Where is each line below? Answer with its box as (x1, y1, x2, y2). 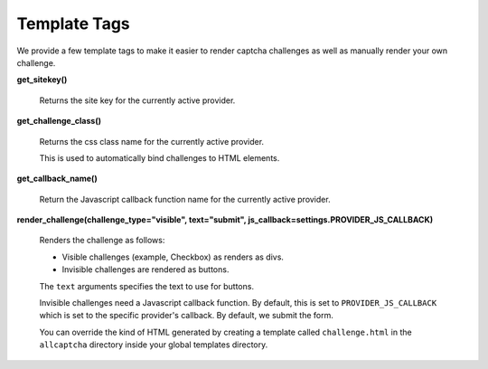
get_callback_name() (16, 173, 99, 184)
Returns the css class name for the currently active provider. (39, 136, 265, 147)
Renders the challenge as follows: (39, 235, 165, 246)
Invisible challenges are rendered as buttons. (61, 264, 230, 275)
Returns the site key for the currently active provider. (39, 95, 236, 106)
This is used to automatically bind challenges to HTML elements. (39, 152, 280, 163)
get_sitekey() (16, 74, 68, 85)
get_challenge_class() (16, 116, 101, 127)
